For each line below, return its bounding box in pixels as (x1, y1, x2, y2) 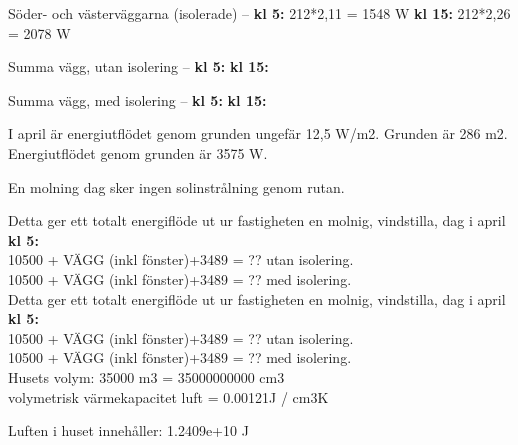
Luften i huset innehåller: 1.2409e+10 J (8, 420, 249, 441)
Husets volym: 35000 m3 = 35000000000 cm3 (8, 366, 285, 387)
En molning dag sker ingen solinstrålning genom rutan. (8, 176, 345, 197)
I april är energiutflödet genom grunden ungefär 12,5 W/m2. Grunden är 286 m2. (8, 123, 508, 144)
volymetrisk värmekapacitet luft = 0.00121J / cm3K (8, 386, 329, 407)
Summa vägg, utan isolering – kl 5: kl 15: (8, 56, 269, 77)
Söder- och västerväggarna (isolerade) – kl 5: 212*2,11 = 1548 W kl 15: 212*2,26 (8, 3, 511, 23)
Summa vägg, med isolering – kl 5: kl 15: (8, 89, 267, 110)
